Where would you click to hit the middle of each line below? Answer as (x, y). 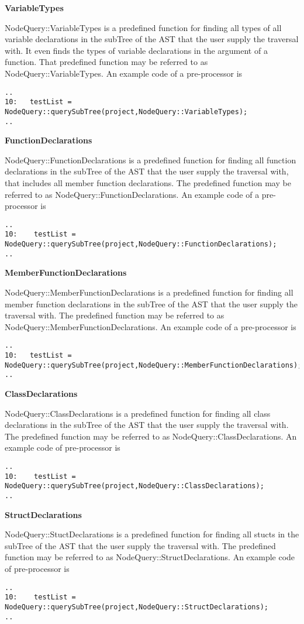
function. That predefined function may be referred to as (106, 62)
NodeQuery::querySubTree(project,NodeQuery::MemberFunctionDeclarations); (153, 365)
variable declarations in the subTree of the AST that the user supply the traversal (152, 39)
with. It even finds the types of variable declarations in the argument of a (136, 50)
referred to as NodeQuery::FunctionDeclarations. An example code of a (132, 194)
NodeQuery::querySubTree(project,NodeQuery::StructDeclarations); (137, 607)
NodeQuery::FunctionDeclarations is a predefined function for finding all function (151, 160)
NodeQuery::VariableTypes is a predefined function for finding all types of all (143, 27)
